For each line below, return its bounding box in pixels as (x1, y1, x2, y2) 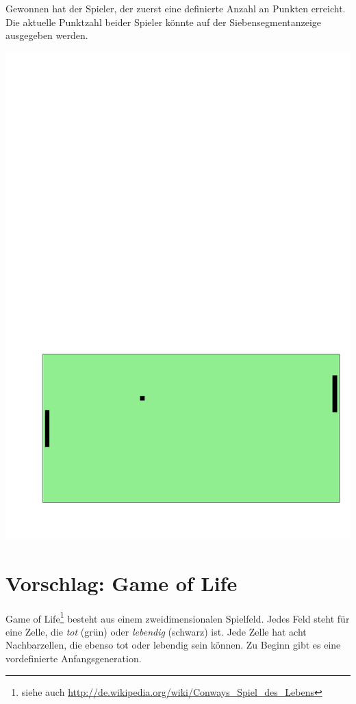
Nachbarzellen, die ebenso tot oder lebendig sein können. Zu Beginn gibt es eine (5, 638, 341, 652)
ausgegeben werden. (5, 28, 88, 42)
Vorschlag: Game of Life (5, 569, 238, 597)
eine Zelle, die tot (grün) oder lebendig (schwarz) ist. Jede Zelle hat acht (5, 624, 307, 638)
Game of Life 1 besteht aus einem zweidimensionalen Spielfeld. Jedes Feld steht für (5, 609, 350, 625)
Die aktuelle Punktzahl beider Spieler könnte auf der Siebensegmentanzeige (5, 14, 322, 29)
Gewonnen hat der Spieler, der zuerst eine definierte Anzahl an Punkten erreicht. (5, 1, 346, 15)
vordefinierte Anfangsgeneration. (5, 651, 142, 666)
